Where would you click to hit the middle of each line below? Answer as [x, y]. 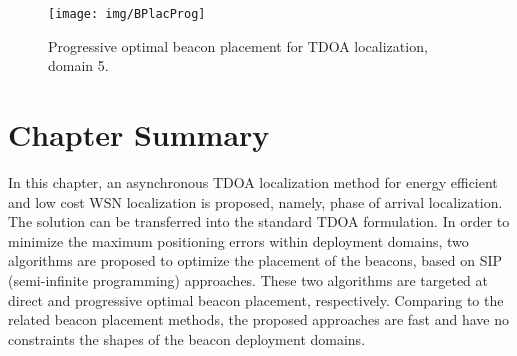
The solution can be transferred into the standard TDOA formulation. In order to [259, 221]
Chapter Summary [139, 134]
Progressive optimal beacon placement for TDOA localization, [238, 45]
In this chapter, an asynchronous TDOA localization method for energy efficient [253, 181]
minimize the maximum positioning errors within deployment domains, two [238, 240]
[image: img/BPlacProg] [127, 14]
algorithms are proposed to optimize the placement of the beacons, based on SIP [255, 260]
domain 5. [78, 65]
